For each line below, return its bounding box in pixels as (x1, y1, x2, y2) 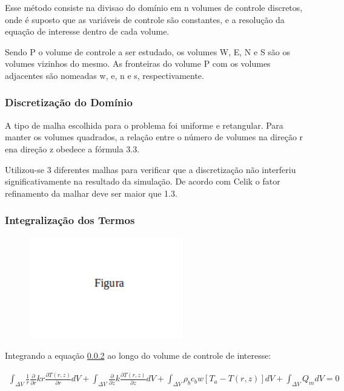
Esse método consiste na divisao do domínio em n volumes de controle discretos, (5, 1, 303, 13)
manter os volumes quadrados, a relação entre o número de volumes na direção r (5, 131, 303, 143)
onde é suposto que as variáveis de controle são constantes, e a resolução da (5, 13, 285, 25)
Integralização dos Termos (5, 212, 135, 228)
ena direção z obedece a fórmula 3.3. (5, 142, 140, 155)
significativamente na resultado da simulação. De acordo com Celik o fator (5, 175, 280, 188)
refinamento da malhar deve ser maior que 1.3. (5, 186, 177, 199)
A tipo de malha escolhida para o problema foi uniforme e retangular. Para (5, 118, 283, 131)
